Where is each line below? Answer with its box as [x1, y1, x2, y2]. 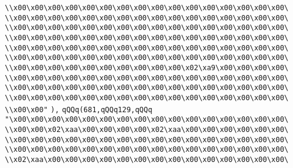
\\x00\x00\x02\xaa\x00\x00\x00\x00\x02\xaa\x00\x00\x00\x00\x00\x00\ [5, 125, 289, 134]
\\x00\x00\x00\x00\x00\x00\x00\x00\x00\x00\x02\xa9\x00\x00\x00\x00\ [5, 63, 289, 72]
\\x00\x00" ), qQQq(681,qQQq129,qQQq [5, 105, 153, 114]
